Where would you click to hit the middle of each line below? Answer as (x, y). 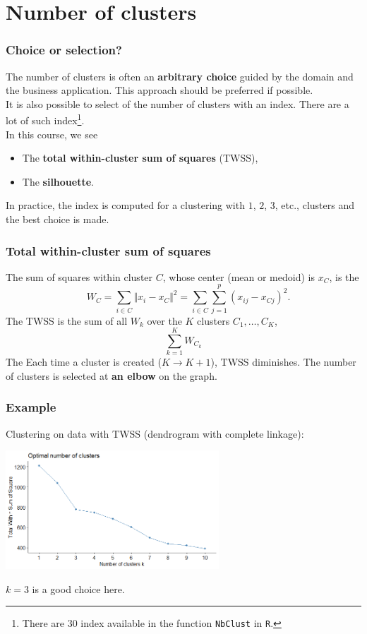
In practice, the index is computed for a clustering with (125, 205)
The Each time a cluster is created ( (84, 362)
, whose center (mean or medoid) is (239, 276)
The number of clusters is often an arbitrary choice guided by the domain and (180, 76)
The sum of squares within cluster (79, 276)
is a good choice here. (78, 588)
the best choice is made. (58, 219)
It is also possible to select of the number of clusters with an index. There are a (178, 103)
